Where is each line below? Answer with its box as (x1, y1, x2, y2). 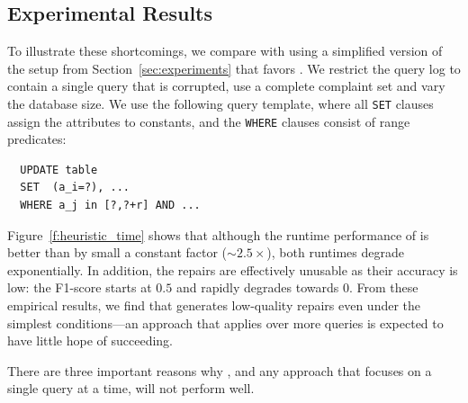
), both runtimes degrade (266, 243, 404, 262)
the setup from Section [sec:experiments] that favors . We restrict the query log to (7, 58, 461, 77)
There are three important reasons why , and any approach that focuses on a (7, 361, 432, 380)
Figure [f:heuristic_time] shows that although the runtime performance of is (7, 225, 429, 244)
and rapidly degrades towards (175, 278, 339, 297)
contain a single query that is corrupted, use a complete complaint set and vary (7, 76, 445, 95)
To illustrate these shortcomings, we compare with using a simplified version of (7, 41, 443, 60)
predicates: (7, 130, 67, 148)
